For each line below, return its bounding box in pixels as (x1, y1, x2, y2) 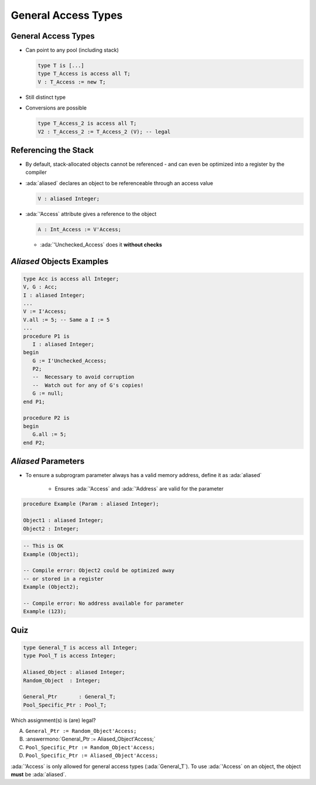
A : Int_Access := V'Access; (37, 226, 122, 232)
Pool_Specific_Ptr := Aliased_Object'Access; (25, 752, 159, 759)
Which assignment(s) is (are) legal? (11, 717, 96, 724)
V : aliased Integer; (37, 195, 100, 202)
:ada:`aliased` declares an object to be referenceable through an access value (25, 179, 214, 187)
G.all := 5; (32, 431, 67, 438)
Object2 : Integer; (23, 525, 79, 532)
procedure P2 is (23, 414, 70, 421)
